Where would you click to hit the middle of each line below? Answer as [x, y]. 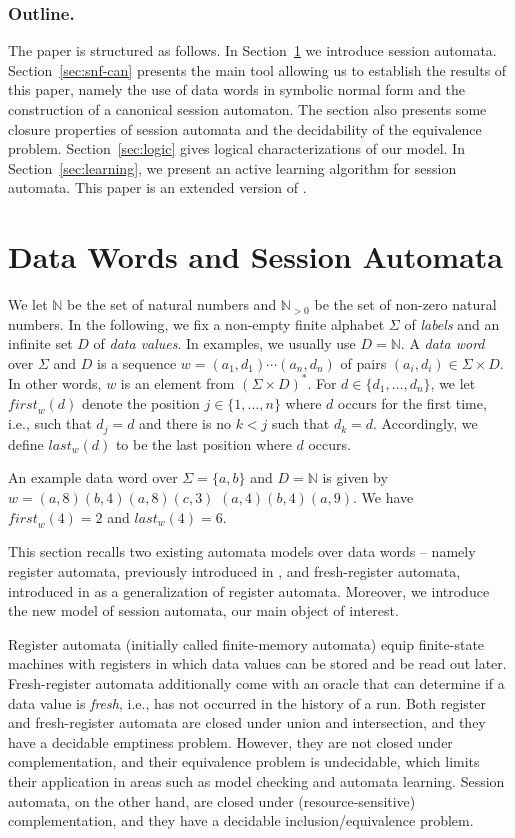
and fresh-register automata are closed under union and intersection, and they [247, 722]
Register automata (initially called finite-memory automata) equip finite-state [246, 643]
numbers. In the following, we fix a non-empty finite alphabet [196, 323]
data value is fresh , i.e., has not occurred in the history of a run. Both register [247, 702]
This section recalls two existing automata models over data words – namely [242, 551]
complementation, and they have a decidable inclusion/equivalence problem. [241, 820]
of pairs [363, 362]
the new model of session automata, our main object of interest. [203, 610]
